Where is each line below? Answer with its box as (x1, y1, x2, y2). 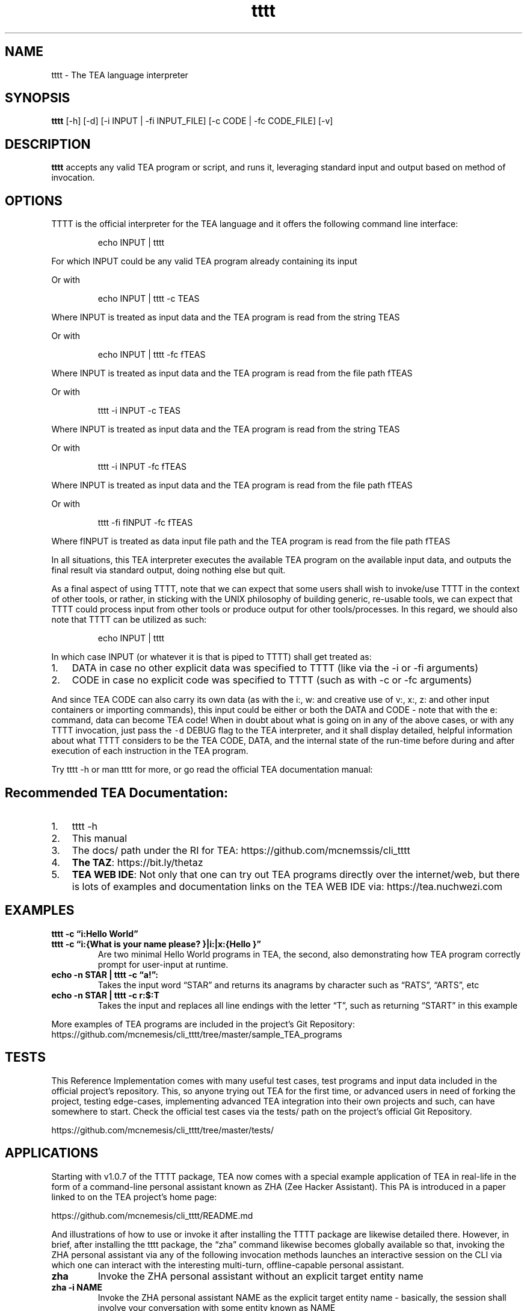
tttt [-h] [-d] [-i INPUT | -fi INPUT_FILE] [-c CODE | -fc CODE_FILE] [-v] (51, 116, 333, 126)
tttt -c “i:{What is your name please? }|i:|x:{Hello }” (51, 938, 261, 949)
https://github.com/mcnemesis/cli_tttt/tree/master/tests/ (51, 1124, 274, 1135)
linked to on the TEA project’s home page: (51, 1191, 217, 1202)
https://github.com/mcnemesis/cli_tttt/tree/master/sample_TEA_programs (51, 1029, 342, 1039)
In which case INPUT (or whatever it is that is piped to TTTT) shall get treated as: (51, 652, 372, 662)
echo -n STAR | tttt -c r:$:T (51, 989, 159, 1000)
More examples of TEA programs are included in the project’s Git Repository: (51, 1018, 355, 1029)
